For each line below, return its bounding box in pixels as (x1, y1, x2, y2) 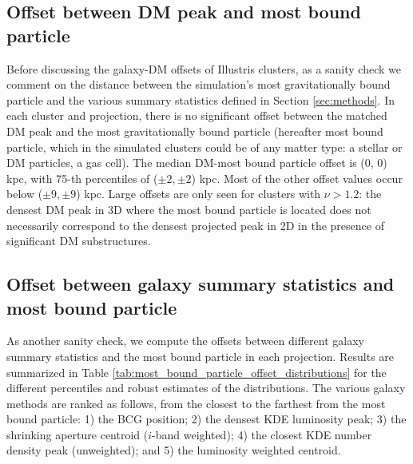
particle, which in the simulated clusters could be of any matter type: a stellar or (6, 138, 403, 155)
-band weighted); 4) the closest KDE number (152, 426, 372, 442)
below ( (6, 185, 43, 202)
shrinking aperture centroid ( (6, 426, 149, 442)
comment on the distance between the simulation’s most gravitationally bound (6, 76, 391, 93)
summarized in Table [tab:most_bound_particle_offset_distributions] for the (6, 363, 387, 380)
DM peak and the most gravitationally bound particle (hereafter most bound (6, 122, 383, 139)
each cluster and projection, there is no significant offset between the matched (6, 107, 387, 124)
